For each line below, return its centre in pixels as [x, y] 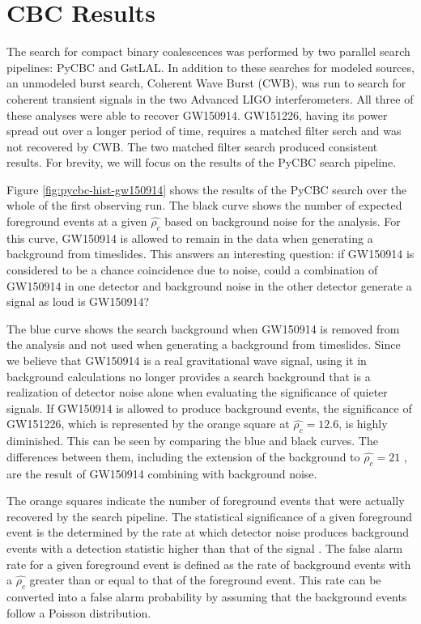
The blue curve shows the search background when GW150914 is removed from [203, 328]
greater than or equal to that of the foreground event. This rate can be [205, 580]
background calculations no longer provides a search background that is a [189, 376]
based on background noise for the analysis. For [283, 221]
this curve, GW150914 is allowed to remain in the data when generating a [190, 238]
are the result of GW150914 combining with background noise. [162, 473]
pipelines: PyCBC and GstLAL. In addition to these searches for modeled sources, [210, 67]
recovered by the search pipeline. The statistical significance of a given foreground [209, 516]
